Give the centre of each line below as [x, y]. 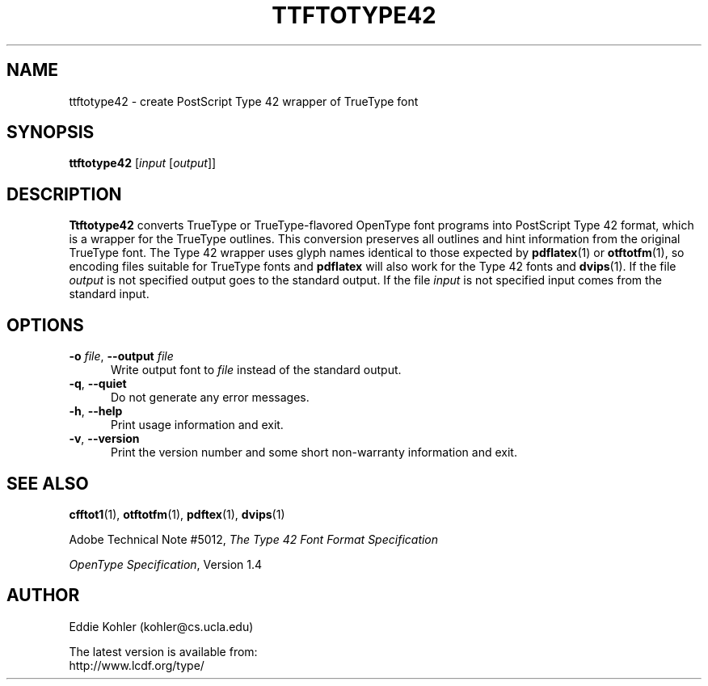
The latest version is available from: [163, 651]
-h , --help [96, 411]
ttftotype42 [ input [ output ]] [143, 163]
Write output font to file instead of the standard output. [256, 370]
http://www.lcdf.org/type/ [137, 665]
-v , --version [104, 439]
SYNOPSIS [51, 133]
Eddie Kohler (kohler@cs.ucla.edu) [161, 626]
